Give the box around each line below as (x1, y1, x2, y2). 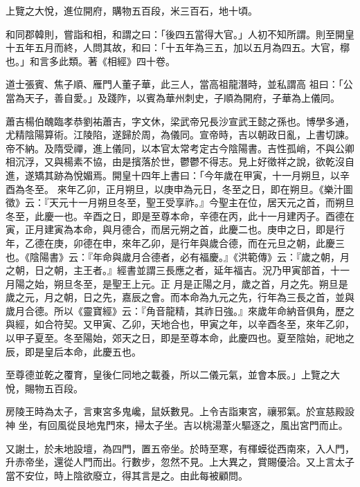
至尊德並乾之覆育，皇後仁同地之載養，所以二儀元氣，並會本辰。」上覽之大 (6, 367, 340, 382)
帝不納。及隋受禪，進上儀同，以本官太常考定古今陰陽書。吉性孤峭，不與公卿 (6, 140, 354, 155)
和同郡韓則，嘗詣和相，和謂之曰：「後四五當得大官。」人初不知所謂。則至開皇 (6, 26, 354, 41)
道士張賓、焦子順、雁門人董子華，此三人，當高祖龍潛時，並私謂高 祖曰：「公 (6, 77, 353, 91)
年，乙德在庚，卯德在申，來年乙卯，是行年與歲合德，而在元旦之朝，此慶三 (6, 235, 345, 250)
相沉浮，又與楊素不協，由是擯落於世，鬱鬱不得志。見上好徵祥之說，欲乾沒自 (6, 154, 354, 169)
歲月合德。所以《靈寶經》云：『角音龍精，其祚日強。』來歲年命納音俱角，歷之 (6, 303, 354, 318)
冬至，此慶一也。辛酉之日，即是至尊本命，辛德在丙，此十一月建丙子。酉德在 (6, 208, 354, 223)
